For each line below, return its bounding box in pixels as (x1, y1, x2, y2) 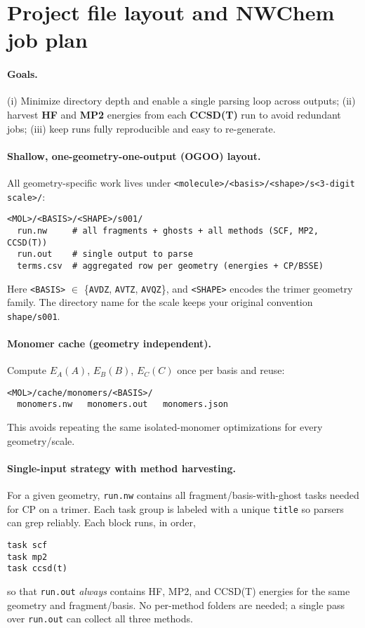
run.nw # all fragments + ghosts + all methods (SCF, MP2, (17, 225, 319, 236)
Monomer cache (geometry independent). (7, 336, 212, 351)
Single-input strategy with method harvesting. (7, 460, 237, 475)
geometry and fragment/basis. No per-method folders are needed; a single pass (7, 597, 345, 612)
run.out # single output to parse (17, 249, 193, 260)
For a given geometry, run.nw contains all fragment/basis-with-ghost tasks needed (7, 488, 359, 502)
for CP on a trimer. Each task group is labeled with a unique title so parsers (7, 501, 344, 516)
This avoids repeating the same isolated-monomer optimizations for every (7, 420, 323, 434)
